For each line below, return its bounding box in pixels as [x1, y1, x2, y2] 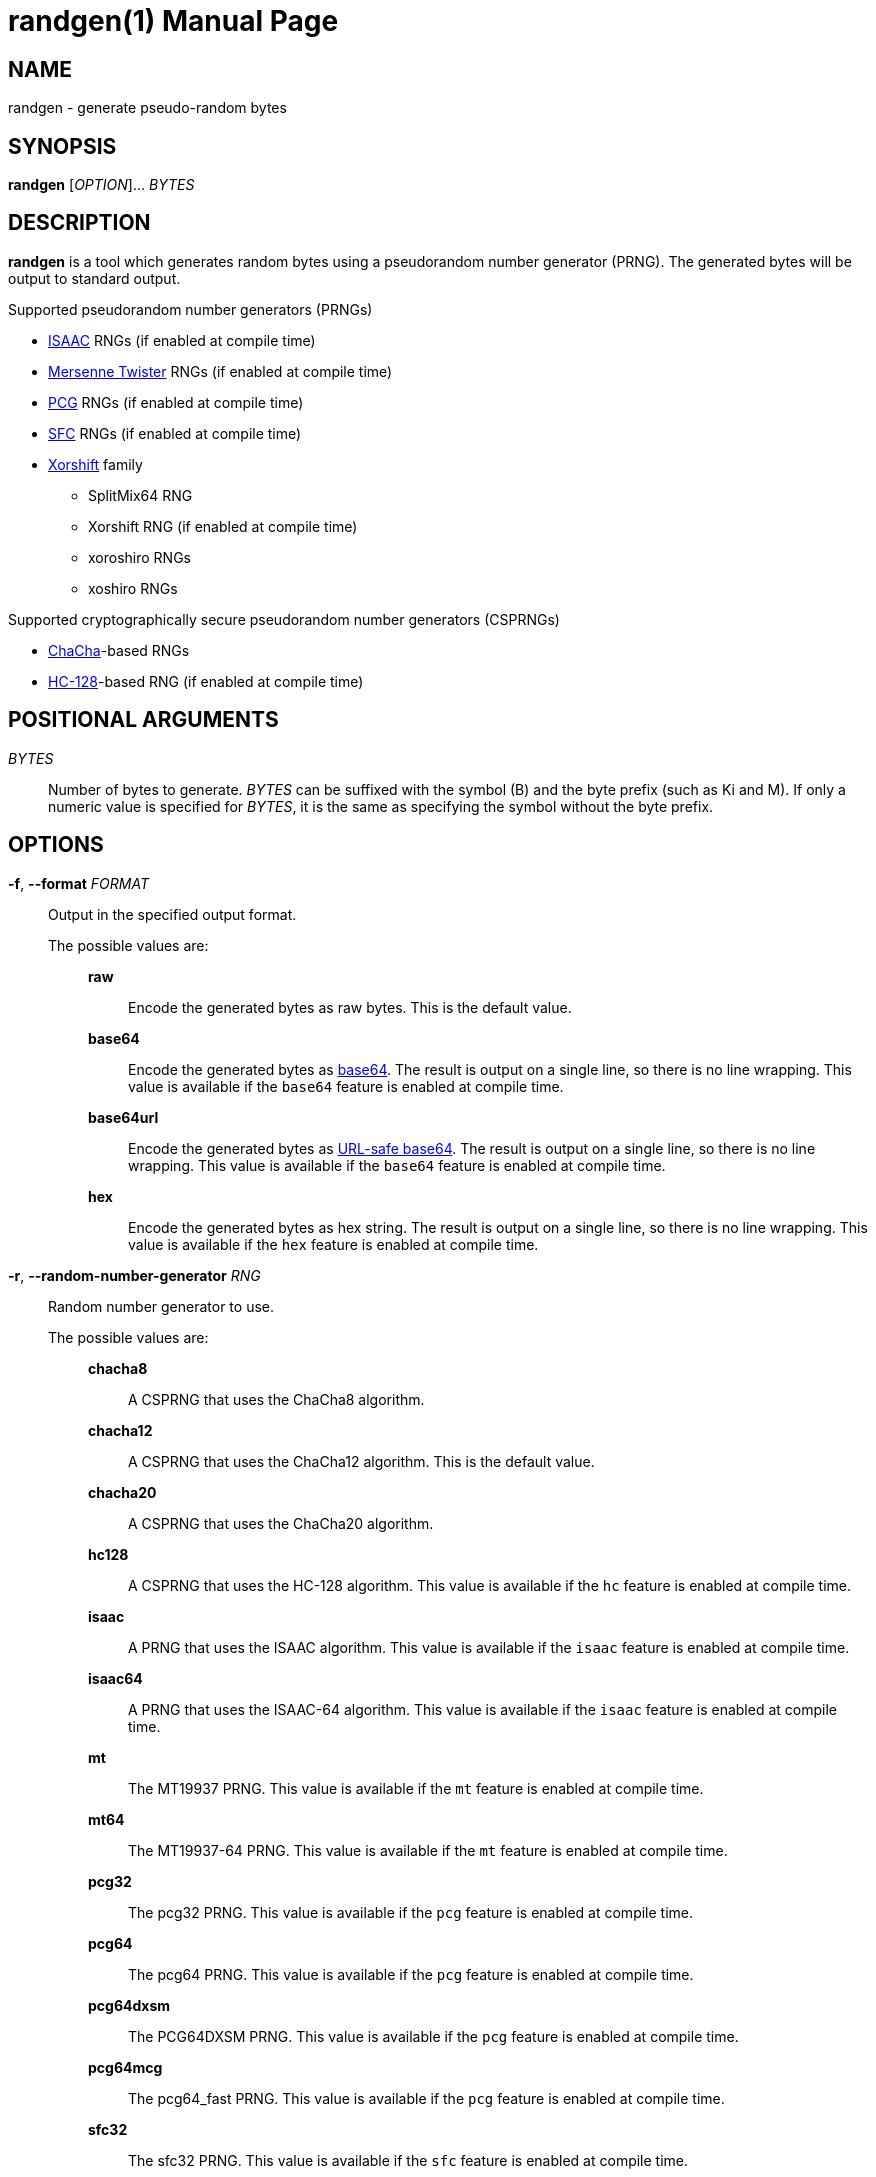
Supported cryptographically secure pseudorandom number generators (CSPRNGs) [8, 610, 560, 628]
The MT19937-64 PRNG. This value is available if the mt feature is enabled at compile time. [128, 1841, 728, 1859]
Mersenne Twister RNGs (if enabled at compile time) [48, 362, 393, 380]
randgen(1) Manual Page [8, 4, 339, 38]
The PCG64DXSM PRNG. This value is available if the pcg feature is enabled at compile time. [128, 2027, 739, 2045]
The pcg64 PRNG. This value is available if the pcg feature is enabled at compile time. [128, 1965, 694, 1983]
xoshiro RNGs [88, 579, 178, 597]
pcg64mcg [88, 2058, 163, 2076]
